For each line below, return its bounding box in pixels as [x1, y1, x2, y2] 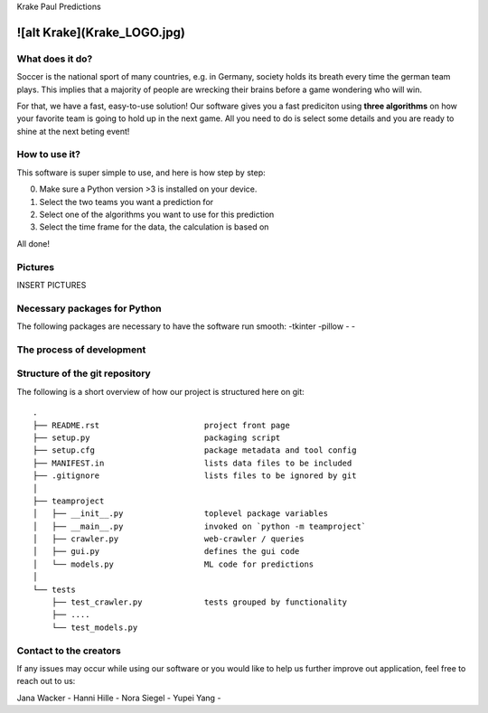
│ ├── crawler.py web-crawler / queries [33, 534, 305, 544]
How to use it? [16, 148, 81, 161]
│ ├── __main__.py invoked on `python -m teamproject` [33, 521, 367, 531]
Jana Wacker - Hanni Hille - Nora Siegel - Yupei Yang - [16, 692, 221, 703]
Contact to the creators [16, 644, 121, 657]
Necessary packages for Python [16, 302, 162, 314]
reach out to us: [16, 676, 76, 687]
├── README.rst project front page [33, 420, 291, 430]
